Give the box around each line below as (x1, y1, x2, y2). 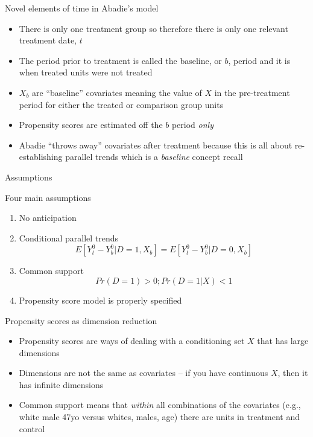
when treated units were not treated (19, 66, 153, 78)
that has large (257, 334, 309, 347)
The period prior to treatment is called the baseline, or (19, 54, 222, 66)
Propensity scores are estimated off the (19, 118, 163, 131)
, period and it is (228, 54, 291, 66)
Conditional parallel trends (19, 231, 119, 244)
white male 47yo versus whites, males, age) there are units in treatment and (19, 410, 300, 423)
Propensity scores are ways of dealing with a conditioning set (19, 334, 245, 347)
